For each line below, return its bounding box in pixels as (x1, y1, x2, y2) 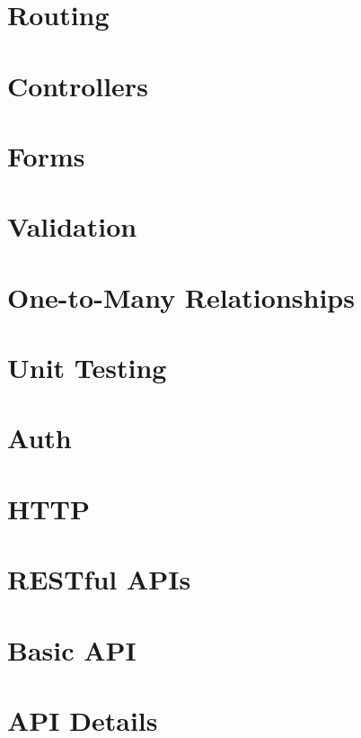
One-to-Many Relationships (7, 278, 355, 315)
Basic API (7, 631, 136, 668)
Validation (7, 208, 137, 245)
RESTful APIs (7, 561, 191, 598)
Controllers (7, 67, 148, 103)
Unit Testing (7, 349, 167, 386)
